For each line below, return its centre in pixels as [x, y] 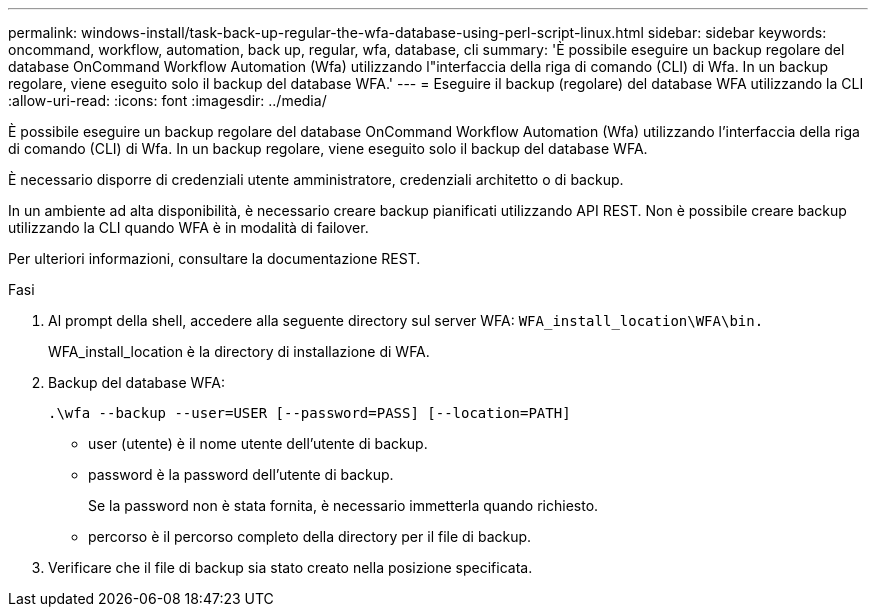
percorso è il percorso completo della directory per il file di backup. [310, 536]
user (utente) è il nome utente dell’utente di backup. [258, 443]
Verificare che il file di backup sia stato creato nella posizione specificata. [290, 567]
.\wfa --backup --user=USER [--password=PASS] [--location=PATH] [309, 413]
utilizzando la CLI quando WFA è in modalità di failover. [188, 227]
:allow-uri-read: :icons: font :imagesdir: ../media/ [167, 100]
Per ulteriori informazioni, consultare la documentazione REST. [214, 258]
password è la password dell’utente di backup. [241, 474]
